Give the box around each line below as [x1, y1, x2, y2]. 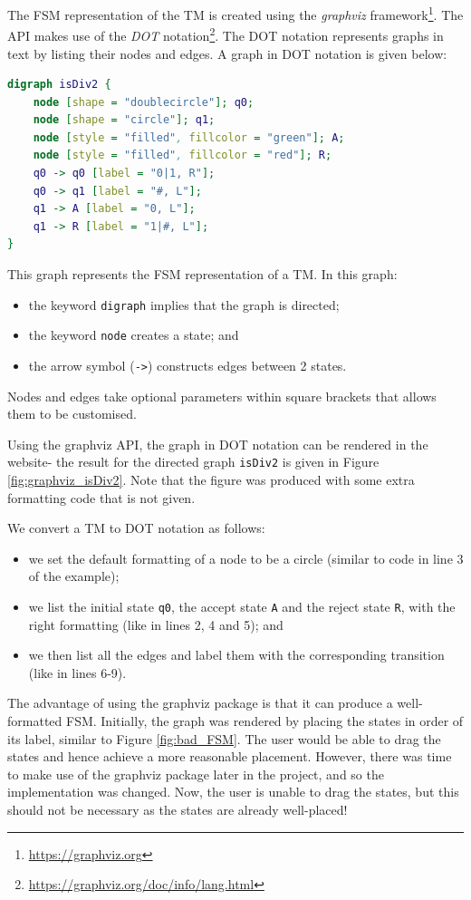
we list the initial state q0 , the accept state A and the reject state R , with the [28, 597, 456, 615]
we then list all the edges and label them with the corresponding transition [28, 645, 445, 664]
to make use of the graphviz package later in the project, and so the [7, 764, 384, 783]
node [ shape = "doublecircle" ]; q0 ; [33, 95, 255, 109]
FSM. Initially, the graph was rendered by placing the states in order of [65, 711, 464, 731]
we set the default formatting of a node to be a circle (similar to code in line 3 [28, 548, 464, 567]
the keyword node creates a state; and [28, 325, 239, 344]
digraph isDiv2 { [7, 78, 111, 92]
